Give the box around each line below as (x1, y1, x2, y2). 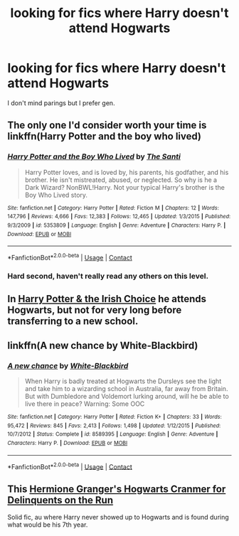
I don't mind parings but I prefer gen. (7, 98, 115, 107)
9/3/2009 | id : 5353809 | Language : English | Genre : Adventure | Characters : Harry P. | (7, 222, 226, 229)
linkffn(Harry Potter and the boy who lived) (7, 130, 201, 143)
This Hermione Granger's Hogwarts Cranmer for (7, 483, 226, 495)
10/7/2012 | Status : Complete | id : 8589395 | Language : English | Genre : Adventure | (7, 431, 218, 438)
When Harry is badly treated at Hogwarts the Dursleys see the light (24, 377, 222, 385)
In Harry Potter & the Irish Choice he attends (7, 293, 207, 305)
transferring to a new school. (7, 315, 139, 328)
